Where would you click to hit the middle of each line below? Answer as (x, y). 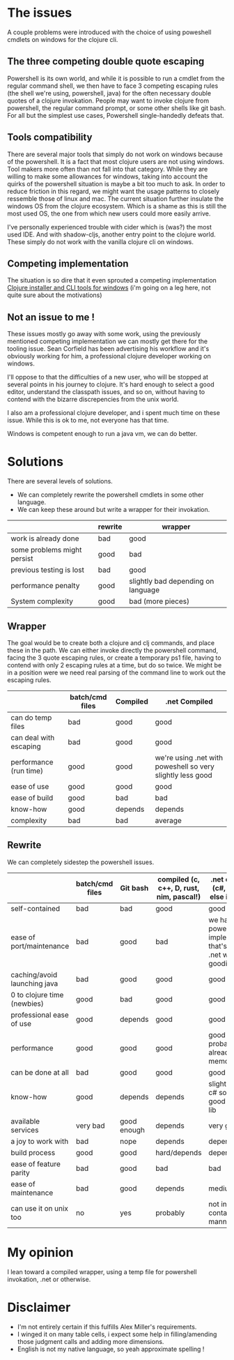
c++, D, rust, (179, 888)
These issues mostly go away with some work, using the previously (104, 334)
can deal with (33, 737)
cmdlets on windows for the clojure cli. (63, 39)
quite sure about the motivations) (55, 295)
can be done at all (40, 1072)
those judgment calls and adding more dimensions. (91, 1341)
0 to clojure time (37, 995)
